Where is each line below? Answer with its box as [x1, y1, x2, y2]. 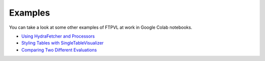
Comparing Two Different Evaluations [21, 47, 97, 53]
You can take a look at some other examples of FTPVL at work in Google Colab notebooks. [9, 24, 192, 30]
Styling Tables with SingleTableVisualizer [21, 40, 104, 46]
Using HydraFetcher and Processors [21, 33, 95, 39]
